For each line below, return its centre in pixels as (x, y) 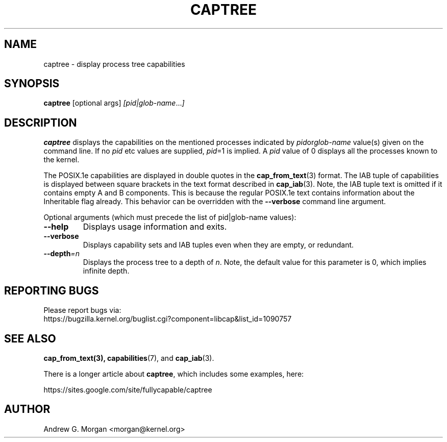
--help (56, 227)
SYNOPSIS (32, 84)
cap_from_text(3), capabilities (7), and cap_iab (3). (129, 358)
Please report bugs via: (82, 310)
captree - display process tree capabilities (114, 64)
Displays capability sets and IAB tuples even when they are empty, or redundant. (218, 245)
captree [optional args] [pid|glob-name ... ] (114, 103)
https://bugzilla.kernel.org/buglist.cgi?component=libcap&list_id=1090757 (168, 319)
